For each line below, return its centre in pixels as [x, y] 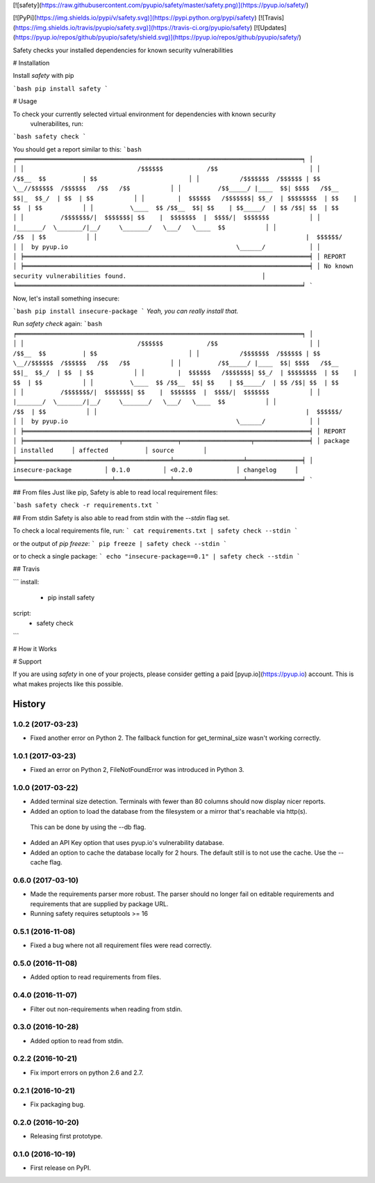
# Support [27, 661]
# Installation [31, 63]
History [30, 703]
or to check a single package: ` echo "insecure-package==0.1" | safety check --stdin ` [157, 556]
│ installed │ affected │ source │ [110, 451]
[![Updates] [270, 27]
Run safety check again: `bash [58, 324]
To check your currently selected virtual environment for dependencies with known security [144, 114]
